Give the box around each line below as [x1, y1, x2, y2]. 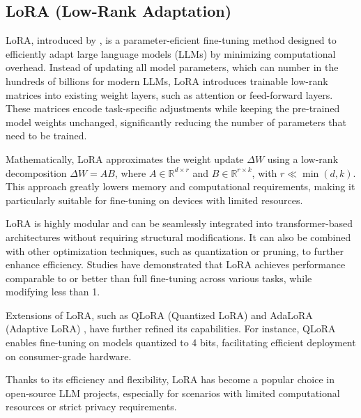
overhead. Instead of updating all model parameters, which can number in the [6, 60, 339, 75]
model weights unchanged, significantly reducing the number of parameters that [6, 114, 346, 129]
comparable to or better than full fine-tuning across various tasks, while [6, 270, 312, 285]
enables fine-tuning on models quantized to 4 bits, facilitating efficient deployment [6, 335, 356, 350]
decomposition [6, 165, 67, 180]
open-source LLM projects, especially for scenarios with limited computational [6, 385, 340, 400]
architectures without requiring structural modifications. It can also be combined [6, 229, 351, 244]
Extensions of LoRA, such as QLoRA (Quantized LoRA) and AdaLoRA [6, 307, 313, 322]
